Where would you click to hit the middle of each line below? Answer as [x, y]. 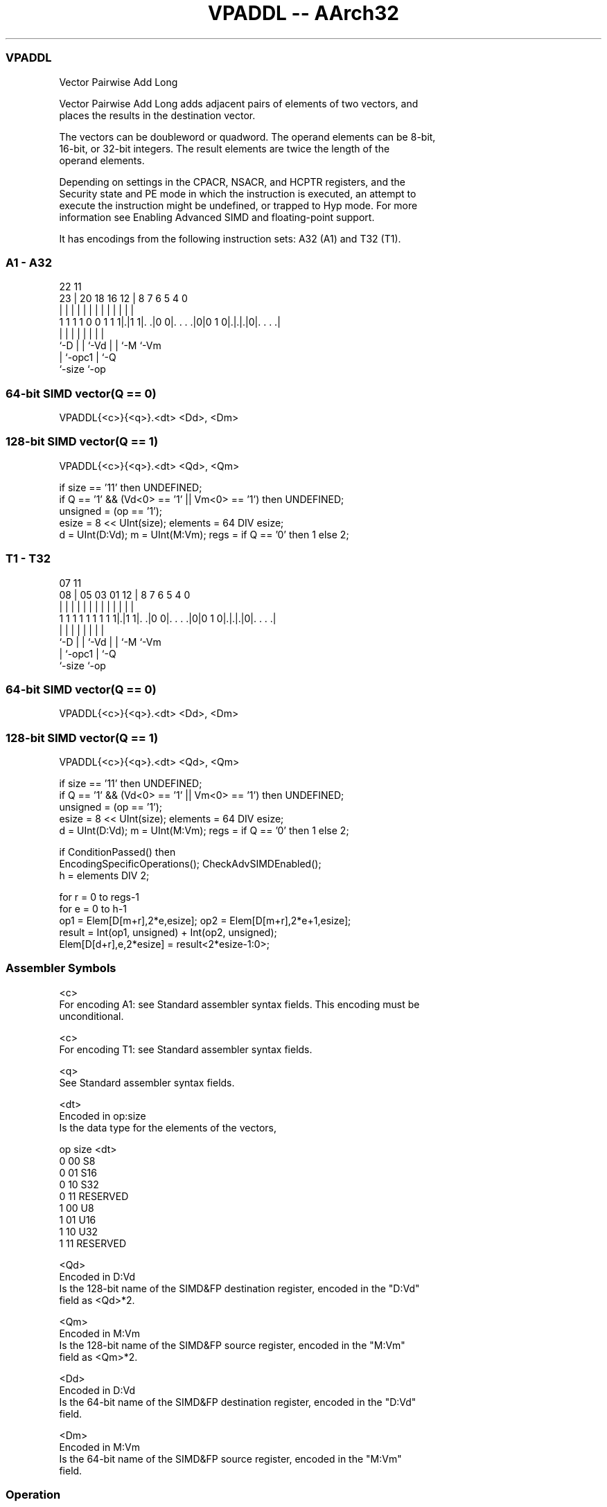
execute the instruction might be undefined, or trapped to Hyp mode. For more [238, 205]
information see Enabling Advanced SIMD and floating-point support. [217, 217]
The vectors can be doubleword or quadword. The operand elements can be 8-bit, [247, 136]
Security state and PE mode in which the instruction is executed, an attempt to [238, 193]
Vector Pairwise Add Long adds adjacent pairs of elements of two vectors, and [239, 103]
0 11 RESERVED [94, 1196]
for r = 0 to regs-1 [99, 897]
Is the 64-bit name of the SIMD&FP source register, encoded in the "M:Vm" [230, 1458]
